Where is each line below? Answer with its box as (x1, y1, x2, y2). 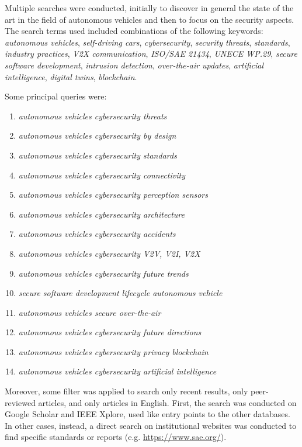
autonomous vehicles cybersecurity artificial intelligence (18, 365, 217, 377)
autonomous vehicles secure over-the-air (18, 306, 161, 318)
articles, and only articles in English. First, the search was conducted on (38, 396, 297, 408)
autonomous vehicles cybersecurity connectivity (18, 169, 186, 181)
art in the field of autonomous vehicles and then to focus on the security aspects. (5, 13, 294, 25)
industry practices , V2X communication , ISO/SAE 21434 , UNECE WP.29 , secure (5, 47, 297, 60)
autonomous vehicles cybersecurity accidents (18, 228, 176, 240)
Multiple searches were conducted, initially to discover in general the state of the (5, 2, 294, 13)
